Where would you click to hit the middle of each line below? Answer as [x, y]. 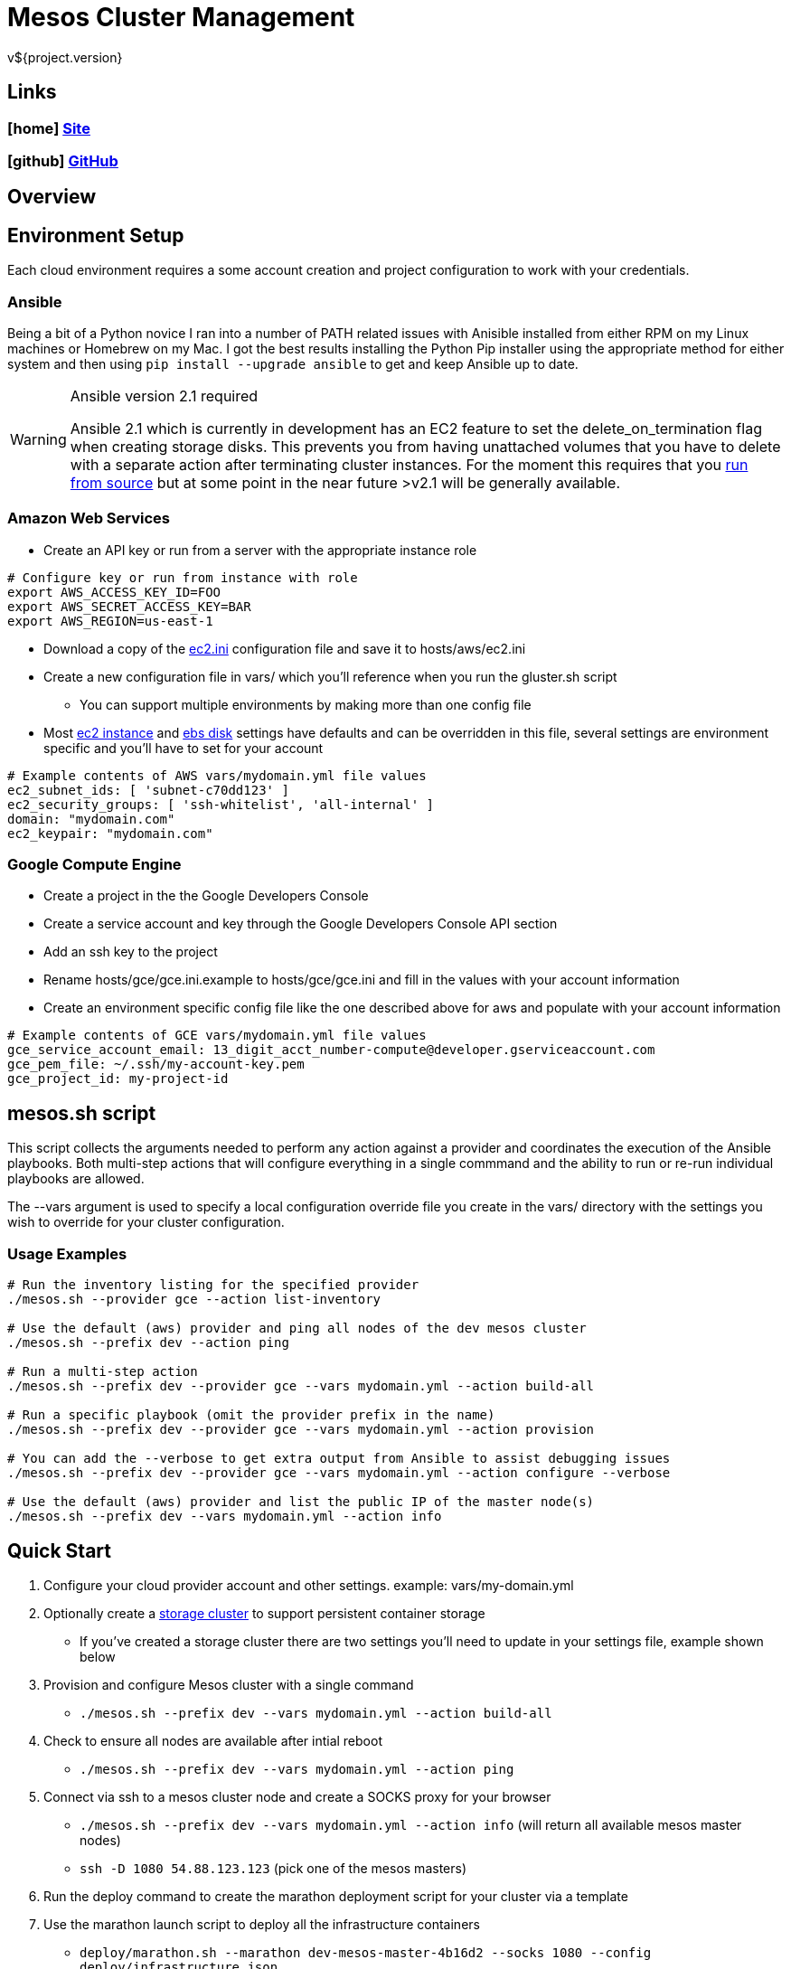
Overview [52, 197]
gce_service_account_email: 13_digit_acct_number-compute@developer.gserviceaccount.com [331, 1050]
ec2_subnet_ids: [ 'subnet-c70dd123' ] [148, 790]
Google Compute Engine [94, 865]
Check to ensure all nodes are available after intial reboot [213, 1740]
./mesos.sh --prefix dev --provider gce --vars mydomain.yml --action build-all [301, 1386]
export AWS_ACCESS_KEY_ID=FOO [114, 592]
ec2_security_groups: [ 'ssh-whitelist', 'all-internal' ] [221, 804]
